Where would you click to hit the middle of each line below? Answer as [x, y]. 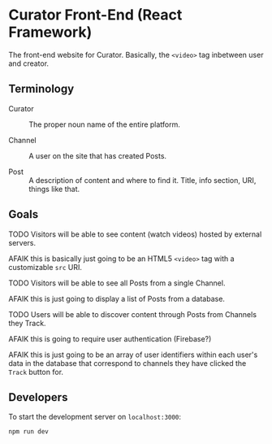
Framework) [50, 32]
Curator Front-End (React [95, 15]
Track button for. [36, 372]
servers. [22, 242]
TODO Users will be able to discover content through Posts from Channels [133, 314]
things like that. [54, 189]
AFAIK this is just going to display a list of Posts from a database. [117, 298]
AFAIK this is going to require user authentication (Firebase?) [110, 338]
